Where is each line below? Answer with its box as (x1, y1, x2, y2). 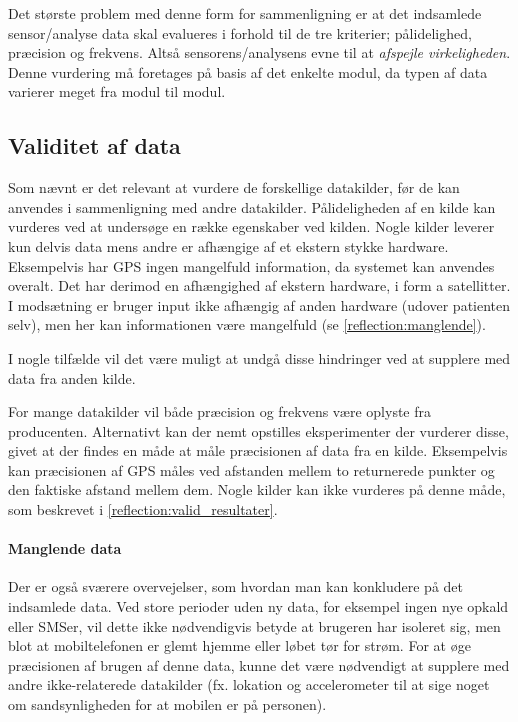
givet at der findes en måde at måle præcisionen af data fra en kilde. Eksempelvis (8, 440, 508, 461)
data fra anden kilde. (8, 367, 136, 388)
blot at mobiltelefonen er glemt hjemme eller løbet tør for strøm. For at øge (8, 635, 471, 656)
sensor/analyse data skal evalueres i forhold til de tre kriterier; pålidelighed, (8, 22, 472, 43)
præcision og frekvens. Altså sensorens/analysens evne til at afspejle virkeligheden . (8, 42, 511, 63)
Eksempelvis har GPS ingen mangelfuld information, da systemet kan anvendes (8, 255, 495, 276)
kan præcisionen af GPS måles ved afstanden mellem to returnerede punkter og (8, 459, 495, 480)
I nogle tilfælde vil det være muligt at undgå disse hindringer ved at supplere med (8, 347, 511, 368)
